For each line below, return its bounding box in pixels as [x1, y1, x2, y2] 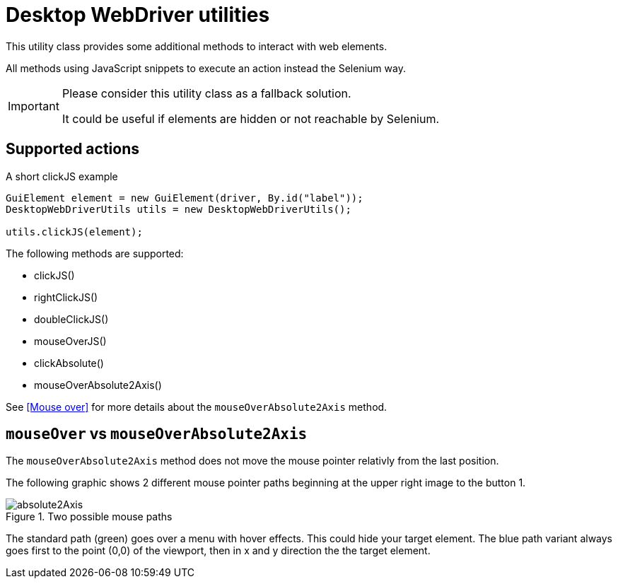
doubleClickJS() [34, 313, 109, 325]
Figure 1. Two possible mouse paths [6, 510, 173, 523]
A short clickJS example [6, 170, 118, 182]
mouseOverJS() [34, 334, 107, 347]
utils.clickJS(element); [6, 226, 143, 238]
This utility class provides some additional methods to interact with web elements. [6, 40, 387, 52]
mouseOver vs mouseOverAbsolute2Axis [6, 425, 308, 443]
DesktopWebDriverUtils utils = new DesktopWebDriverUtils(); [6, 203, 351, 215]
